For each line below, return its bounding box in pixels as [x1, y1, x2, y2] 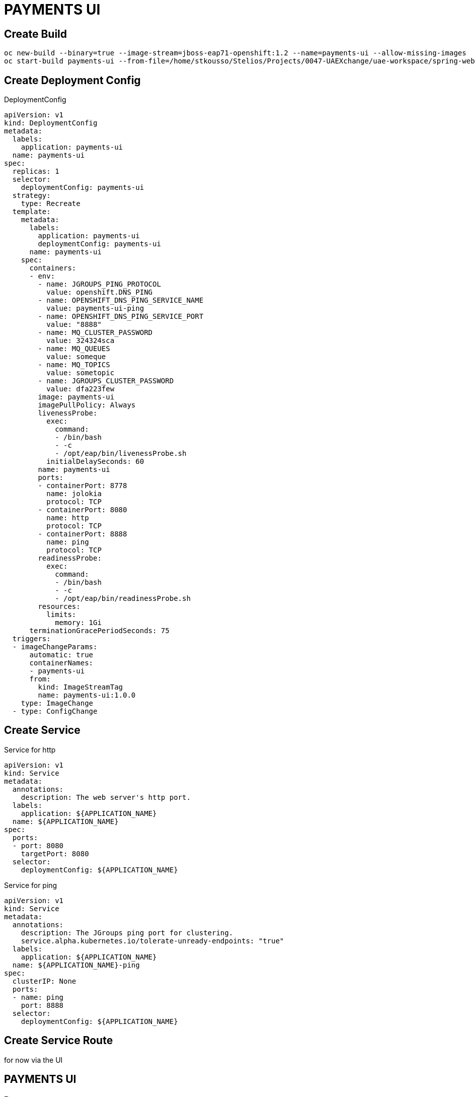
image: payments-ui [38, 393, 115, 401]
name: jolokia [46, 490, 102, 498]
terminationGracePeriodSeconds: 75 [29, 627, 170, 635]
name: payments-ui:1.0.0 [38, 691, 136, 700]
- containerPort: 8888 [38, 530, 127, 538]
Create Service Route [4, 1034, 113, 1047]
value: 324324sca [46, 336, 115, 345]
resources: [38, 602, 81, 611]
